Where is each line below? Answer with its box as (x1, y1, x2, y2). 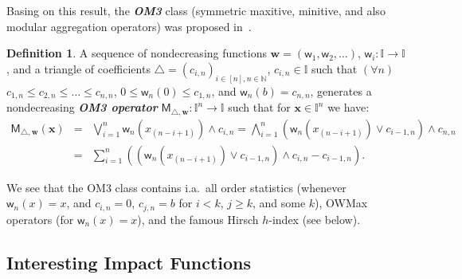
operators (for (6, 210, 74, 227)
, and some (252, 195, 306, 211)
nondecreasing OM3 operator (6, 99, 158, 116)
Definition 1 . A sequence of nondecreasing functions (6, 45, 267, 61)
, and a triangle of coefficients (6, 60, 151, 77)
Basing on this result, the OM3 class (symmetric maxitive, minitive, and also (6, 2, 386, 18)
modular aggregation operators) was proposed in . (6, 18, 252, 34)
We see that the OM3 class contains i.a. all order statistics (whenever (6, 179, 346, 195)
